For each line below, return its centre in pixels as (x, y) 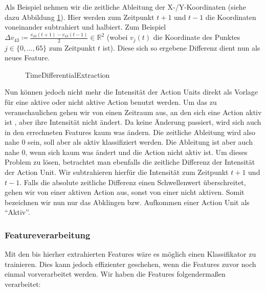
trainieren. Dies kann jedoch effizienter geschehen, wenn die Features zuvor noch (130, 264)
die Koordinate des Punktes (197, 37)
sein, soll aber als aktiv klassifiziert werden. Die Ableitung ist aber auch (140, 142)
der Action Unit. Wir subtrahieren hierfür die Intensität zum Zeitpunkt (117, 172)
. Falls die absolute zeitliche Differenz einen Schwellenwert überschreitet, (133, 182)
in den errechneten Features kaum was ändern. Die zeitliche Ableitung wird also (130, 132)
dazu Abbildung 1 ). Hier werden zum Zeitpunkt (80, 17)
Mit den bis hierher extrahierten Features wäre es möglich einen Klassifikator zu (130, 254)
